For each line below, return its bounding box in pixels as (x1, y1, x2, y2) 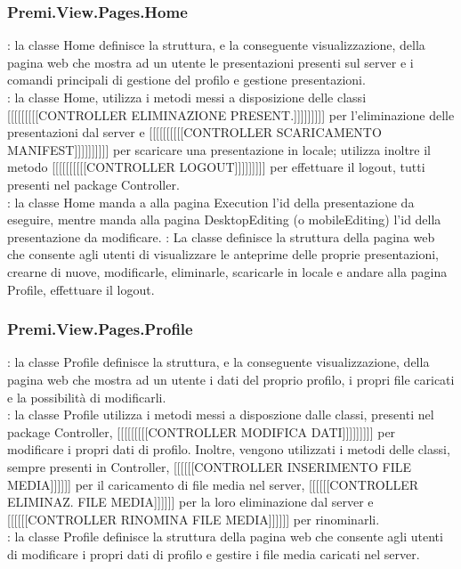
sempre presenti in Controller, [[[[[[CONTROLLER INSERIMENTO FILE (7, 457, 411, 476)
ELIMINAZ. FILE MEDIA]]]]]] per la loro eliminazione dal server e (7, 492, 374, 511)
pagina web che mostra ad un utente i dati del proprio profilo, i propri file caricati (7, 370, 455, 388)
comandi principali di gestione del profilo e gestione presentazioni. (7, 70, 366, 89)
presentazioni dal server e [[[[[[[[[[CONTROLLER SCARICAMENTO (7, 123, 382, 142)
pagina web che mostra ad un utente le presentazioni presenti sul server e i (7, 53, 414, 71)
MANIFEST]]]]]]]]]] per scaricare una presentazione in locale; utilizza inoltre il (7, 140, 431, 159)
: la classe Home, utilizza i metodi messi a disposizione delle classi (7, 88, 367, 106)
